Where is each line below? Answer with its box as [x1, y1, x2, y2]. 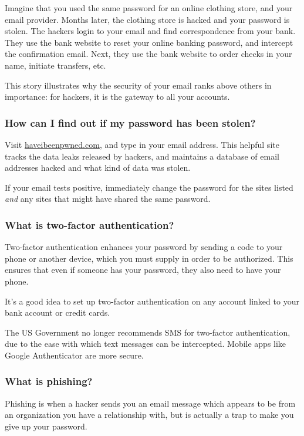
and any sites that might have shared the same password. [5, 192, 211, 205]
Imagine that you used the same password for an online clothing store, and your [5, 2, 293, 13]
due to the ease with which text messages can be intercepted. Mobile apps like [5, 337, 286, 350]
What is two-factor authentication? [5, 217, 174, 232]
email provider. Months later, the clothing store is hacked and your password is [5, 13, 290, 25]
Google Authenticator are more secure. [5, 349, 144, 361]
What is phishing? [5, 374, 93, 388]
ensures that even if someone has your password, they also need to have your [5, 263, 281, 276]
